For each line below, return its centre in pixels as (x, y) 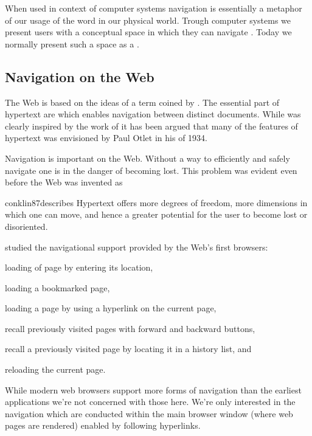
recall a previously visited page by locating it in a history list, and (128, 349)
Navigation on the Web (80, 76)
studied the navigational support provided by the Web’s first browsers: (137, 247)
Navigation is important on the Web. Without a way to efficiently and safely (147, 158)
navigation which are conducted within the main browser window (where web (149, 413)
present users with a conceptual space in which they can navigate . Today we (148, 32)
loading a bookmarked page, (57, 287)
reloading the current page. (55, 369)
